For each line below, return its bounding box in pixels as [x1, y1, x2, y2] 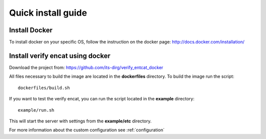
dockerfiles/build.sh [18, 85, 70, 91]
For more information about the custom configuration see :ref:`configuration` [9, 127, 165, 133]
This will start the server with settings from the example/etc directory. [9, 118, 152, 124]
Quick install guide [9, 7, 87, 18]
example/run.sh [18, 107, 55, 113]
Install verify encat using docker [9, 51, 111, 60]
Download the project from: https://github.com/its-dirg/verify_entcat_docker [9, 64, 164, 70]
